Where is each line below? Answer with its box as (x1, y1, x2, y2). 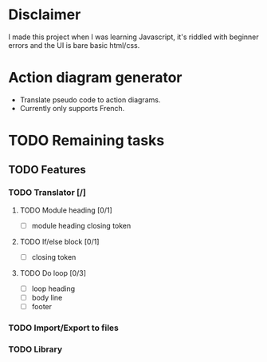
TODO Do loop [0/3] (19, 268, 86, 277)
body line (31, 292, 63, 302)
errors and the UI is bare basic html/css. (8, 40, 140, 50)
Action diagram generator (8, 69, 183, 87)
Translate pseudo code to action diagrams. (19, 94, 161, 105)
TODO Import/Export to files (8, 322, 120, 333)
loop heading (31, 284, 76, 293)
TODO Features (8, 163, 86, 177)
